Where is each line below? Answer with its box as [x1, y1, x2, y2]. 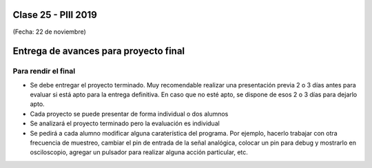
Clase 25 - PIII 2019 [12, 9, 98, 21]
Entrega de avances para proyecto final [12, 45, 185, 57]
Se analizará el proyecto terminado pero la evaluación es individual [30, 119, 220, 127]
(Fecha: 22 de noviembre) [12, 28, 86, 36]
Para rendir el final [12, 66, 76, 76]
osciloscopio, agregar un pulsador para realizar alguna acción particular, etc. [30, 148, 248, 156]
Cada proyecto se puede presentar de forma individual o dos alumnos [30, 109, 229, 118]
